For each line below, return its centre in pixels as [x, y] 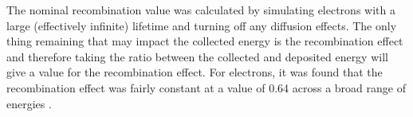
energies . [29, 103]
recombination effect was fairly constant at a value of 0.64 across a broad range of [206, 87]
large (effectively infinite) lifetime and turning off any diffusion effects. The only [202, 25]
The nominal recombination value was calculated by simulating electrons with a [201, 10]
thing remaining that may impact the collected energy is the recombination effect [205, 41]
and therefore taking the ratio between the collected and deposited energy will [197, 56]
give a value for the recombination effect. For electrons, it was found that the [195, 72]
